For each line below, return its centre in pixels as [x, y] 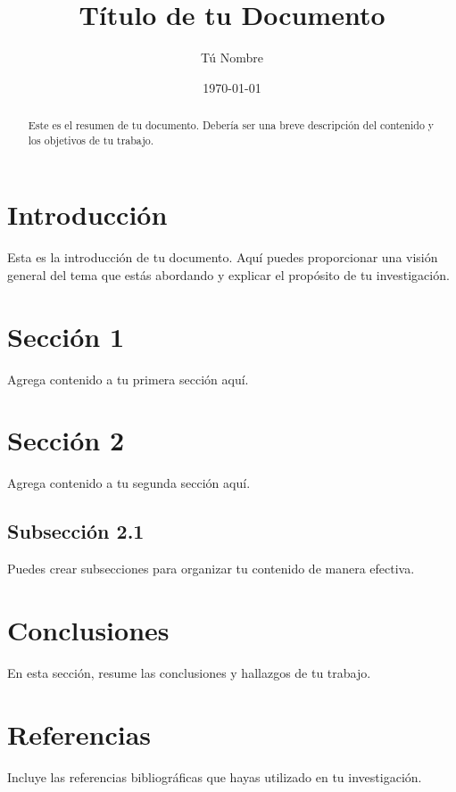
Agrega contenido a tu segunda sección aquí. [129, 483]
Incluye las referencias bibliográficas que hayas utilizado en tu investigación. [215, 776]
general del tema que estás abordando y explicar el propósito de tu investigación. [228, 274]
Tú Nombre [232, 58]
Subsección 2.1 [76, 531]
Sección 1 [66, 336]
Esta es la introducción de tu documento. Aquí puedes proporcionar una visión [223, 257]
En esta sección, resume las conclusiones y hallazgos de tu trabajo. [189, 672]
